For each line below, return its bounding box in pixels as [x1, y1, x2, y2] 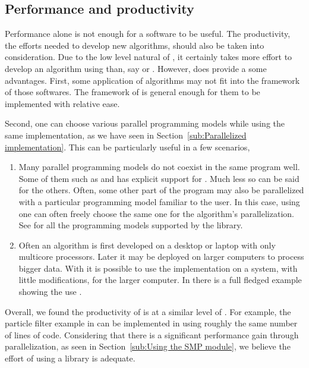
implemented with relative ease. [5, 97, 120, 109]
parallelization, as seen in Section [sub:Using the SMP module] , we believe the [5, 340, 291, 353]
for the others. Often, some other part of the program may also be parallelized [18, 184, 304, 196]
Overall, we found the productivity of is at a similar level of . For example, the [5, 305, 291, 317]
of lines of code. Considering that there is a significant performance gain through [5, 328, 299, 341]
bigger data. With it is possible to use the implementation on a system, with [18, 262, 298, 274]
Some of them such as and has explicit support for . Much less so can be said [18, 172, 299, 184]
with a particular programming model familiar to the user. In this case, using [18, 195, 300, 207]
